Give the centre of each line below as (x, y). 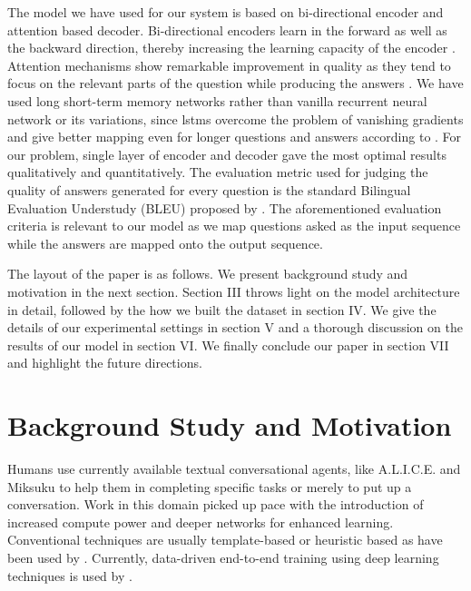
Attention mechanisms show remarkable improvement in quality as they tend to (229, 65)
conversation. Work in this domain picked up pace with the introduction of (216, 504)
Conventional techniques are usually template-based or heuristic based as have (225, 540)
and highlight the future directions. (105, 363)
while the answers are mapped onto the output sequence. (165, 243)
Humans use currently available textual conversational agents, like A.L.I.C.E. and (234, 468)
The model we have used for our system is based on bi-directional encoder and (226, 12)
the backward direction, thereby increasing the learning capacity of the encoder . (231, 48)
